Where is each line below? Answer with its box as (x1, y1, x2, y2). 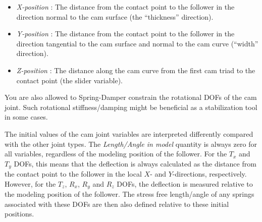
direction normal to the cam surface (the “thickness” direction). (16, 11, 214, 22)
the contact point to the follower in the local (5, 169, 142, 179)
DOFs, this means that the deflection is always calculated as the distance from (14, 158, 256, 169)
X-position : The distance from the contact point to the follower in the (16, 2, 235, 12)
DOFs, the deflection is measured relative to (117, 178, 253, 189)
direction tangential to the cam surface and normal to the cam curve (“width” (16, 38, 258, 48)
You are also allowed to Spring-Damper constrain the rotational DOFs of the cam (5, 92, 257, 102)
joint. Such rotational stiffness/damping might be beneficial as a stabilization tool (5, 101, 257, 112)
